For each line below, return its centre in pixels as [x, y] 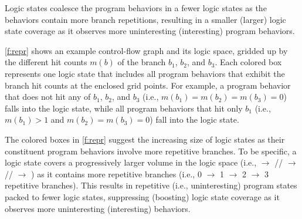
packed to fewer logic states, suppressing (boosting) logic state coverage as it [142, 196]
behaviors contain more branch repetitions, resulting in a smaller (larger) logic [145, 19]
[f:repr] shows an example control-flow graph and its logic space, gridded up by [146, 50]
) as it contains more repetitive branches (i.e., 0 [116, 173]
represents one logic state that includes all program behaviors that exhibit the [145, 73]
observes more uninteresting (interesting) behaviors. [98, 208]
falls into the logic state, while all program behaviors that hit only [124, 108]
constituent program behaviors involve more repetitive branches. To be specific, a [151, 151]
